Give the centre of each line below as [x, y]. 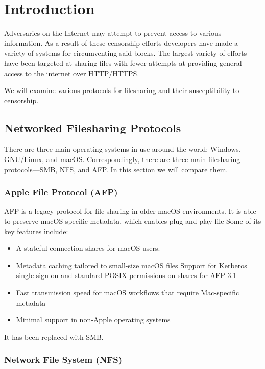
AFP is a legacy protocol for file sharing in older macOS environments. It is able [130, 211]
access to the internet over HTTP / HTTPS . [72, 73]
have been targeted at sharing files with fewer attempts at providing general [123, 63]
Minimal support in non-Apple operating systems [93, 320]
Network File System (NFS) [63, 360]
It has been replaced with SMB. [54, 337]
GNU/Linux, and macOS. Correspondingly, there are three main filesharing [122, 159]
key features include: [36, 231]
